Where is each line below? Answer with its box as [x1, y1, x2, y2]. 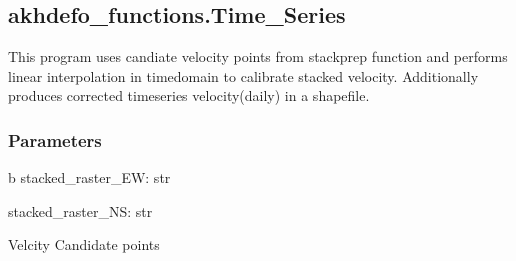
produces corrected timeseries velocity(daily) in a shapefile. [8, 85, 370, 106]
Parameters [8, 127, 102, 152]
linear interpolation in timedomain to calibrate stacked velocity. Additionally [8, 65, 479, 86]
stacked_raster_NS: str [8, 200, 153, 221]
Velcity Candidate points [8, 234, 160, 255]
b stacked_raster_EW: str [8, 167, 171, 188]
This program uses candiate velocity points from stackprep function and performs [8, 46, 508, 67]
